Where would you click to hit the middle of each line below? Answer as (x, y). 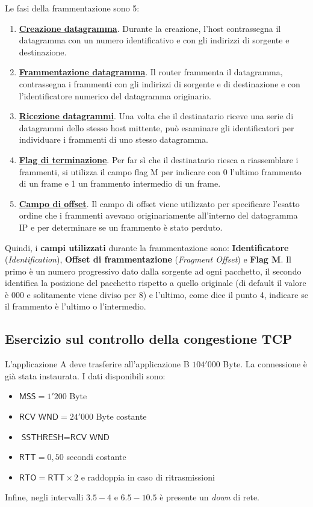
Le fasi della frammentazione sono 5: (72, 8)
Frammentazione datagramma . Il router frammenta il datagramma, (151, 72)
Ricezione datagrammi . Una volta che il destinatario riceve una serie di (156, 116)
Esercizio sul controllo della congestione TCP (149, 339)
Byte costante (121, 416)
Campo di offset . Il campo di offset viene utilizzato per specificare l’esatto (159, 203)
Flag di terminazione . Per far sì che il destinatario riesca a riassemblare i (159, 159)
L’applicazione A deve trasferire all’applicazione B (97, 364)
